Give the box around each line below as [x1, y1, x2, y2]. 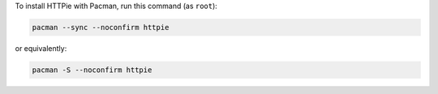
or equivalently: [15, 43, 67, 53]
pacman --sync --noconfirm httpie [32, 23, 170, 32]
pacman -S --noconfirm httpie [32, 65, 152, 75]
